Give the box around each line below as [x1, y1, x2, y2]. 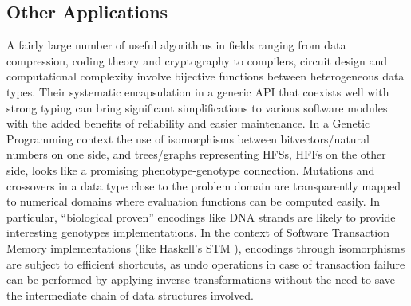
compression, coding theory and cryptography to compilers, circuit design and [6, 52, 387, 69]
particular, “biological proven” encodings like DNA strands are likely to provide [6, 208, 396, 225]
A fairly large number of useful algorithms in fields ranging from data [6, 37, 346, 53]
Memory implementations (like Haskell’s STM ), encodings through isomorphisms [6, 239, 405, 256]
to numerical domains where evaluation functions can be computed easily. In [6, 193, 381, 210]
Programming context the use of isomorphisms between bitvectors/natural [6, 130, 370, 147]
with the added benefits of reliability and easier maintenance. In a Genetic [6, 115, 370, 131]
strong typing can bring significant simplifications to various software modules [6, 99, 388, 116]
